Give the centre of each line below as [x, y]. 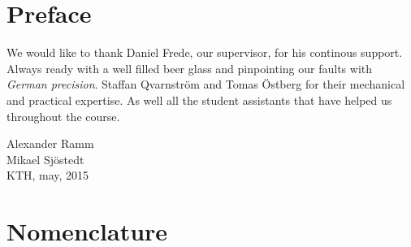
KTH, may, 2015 [48, 175]
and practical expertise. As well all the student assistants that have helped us [199, 100]
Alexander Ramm [50, 143]
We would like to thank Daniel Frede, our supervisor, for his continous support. [205, 52]
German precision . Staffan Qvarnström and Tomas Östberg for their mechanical [206, 84]
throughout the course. [63, 116]
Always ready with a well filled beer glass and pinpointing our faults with [190, 68]
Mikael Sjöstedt [45, 159]
